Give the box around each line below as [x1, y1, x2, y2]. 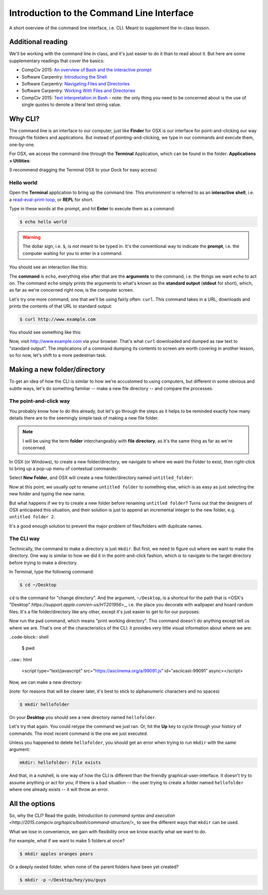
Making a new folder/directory [9, 365, 105, 374]
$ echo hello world [19, 219, 67, 225]
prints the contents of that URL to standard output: [9, 303, 113, 309]
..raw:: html [9, 656, 32, 662]
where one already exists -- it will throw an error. [9, 787, 109, 793]
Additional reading [9, 38, 68, 46]
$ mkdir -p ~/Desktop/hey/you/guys [19, 877, 106, 883]
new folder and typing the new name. [9, 491, 86, 497]
